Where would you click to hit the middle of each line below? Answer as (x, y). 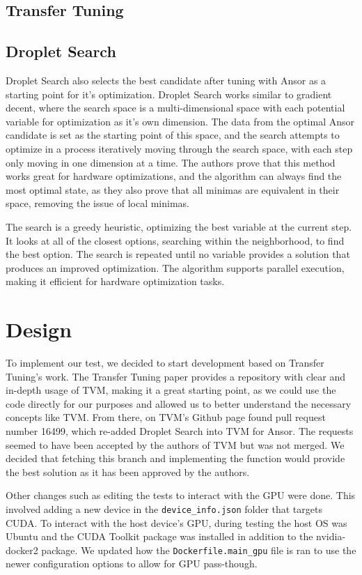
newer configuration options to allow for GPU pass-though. (132, 563)
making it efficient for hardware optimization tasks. (115, 281)
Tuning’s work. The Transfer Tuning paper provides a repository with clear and (175, 376)
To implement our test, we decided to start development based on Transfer (165, 363)
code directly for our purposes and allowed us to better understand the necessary (179, 403)
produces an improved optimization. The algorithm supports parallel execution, (175, 267)
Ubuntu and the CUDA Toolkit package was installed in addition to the (159, 536)
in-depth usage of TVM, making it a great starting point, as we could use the (171, 390)
